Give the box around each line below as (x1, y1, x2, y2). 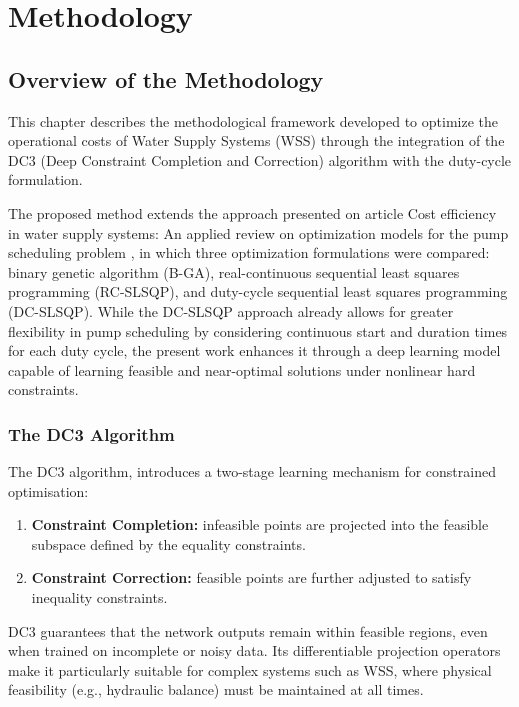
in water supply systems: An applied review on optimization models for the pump (8, 222, 509, 243)
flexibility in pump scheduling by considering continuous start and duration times (8, 320, 508, 341)
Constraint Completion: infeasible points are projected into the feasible (31, 514, 489, 535)
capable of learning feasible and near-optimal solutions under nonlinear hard (8, 359, 476, 380)
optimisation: (8, 480, 89, 501)
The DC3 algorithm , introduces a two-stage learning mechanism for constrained (8, 461, 496, 482)
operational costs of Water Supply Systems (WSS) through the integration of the (8, 130, 505, 151)
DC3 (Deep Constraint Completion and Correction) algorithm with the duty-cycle (8, 149, 512, 170)
